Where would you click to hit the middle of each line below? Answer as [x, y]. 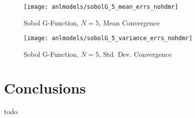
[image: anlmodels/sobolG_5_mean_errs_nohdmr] [101, 7]
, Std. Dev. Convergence [135, 54]
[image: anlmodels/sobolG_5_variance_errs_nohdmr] [108, 38]
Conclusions [45, 87]
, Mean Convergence [129, 22]
